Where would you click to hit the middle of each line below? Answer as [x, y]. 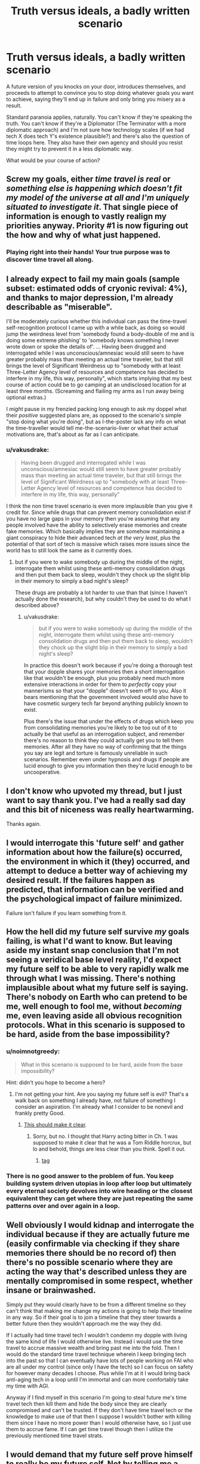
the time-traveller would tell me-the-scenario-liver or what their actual [93, 428]
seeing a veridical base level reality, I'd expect [94, 960]
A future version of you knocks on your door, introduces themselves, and [96, 86]
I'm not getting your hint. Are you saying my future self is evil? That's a [102, 1094]
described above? [37, 605]
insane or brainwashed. [51, 1290]
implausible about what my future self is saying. [97, 988]
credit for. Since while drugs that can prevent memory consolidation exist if [99, 512]
